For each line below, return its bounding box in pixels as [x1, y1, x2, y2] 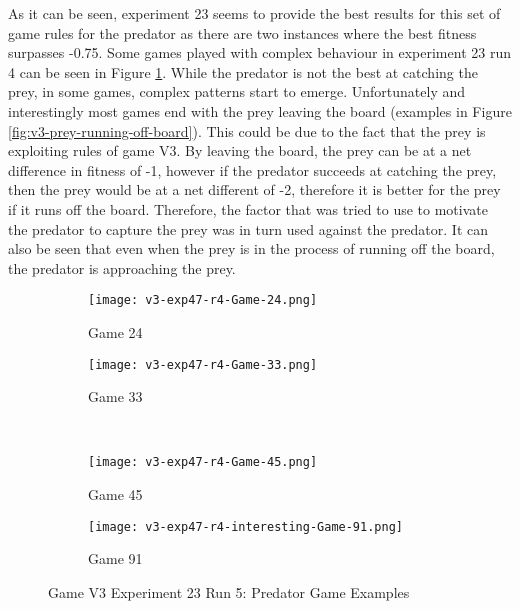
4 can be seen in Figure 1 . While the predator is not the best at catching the [8, 61, 478, 82]
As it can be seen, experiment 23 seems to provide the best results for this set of [8, 3, 501, 23]
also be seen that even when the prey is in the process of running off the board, [8, 238, 495, 259]
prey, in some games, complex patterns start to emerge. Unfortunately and [8, 81, 466, 102]
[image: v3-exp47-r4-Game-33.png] [88, 357, 318, 372]
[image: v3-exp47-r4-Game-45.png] [88, 455, 318, 470]
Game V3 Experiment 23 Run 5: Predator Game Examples [48, 581, 410, 602]
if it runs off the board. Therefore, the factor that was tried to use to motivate [8, 198, 488, 219]
